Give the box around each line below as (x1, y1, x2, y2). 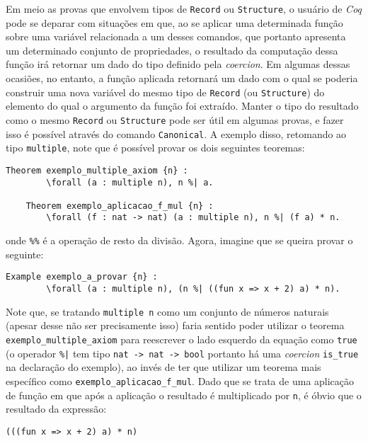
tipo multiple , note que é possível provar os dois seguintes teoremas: (6, 140, 305, 155)
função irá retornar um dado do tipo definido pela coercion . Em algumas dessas (6, 57, 350, 71)
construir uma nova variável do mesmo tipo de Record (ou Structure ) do (6, 84, 325, 99)
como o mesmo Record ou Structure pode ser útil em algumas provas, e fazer (6, 112, 344, 127)
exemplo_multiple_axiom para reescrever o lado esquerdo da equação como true (6, 331, 357, 346)
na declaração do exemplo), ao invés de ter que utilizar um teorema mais (6, 360, 321, 374)
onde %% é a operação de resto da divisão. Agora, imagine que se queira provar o (6, 233, 353, 248)
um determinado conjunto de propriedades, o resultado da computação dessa (6, 42, 338, 57)
